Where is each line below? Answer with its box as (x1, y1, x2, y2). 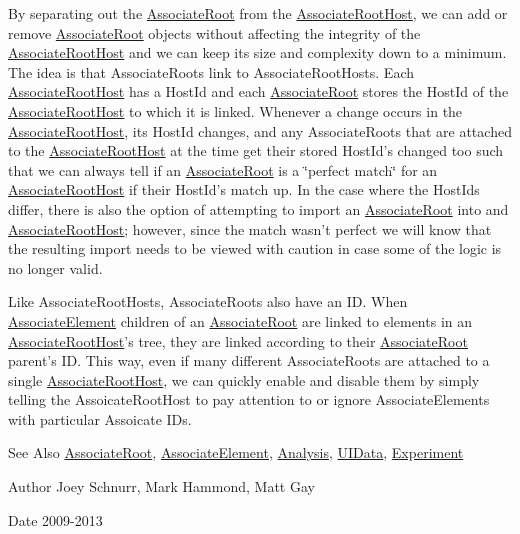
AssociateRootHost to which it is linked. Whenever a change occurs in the (8, 100, 463, 121)
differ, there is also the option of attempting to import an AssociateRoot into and (8, 198, 509, 219)
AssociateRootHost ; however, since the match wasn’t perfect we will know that (8, 218, 492, 239)
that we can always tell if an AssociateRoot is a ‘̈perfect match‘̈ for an (8, 159, 438, 180)
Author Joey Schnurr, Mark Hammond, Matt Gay (8, 476, 315, 497)
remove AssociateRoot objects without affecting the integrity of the (8, 22, 421, 43)
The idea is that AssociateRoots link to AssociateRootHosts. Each (8, 61, 414, 82)
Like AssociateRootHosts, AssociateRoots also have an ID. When (8, 291, 408, 312)
